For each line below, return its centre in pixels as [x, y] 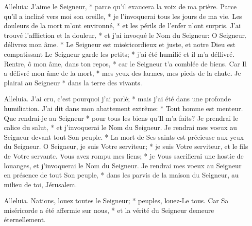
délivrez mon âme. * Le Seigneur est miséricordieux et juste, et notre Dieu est [120, 44]
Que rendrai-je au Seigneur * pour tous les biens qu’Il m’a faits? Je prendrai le [121, 118]
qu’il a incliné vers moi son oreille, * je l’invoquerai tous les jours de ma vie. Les [123, 16]
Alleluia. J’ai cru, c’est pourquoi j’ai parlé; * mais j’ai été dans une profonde [118, 99]
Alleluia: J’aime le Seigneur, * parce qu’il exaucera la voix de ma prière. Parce [120, 6]
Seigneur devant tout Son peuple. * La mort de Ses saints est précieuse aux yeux [124, 137]
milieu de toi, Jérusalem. [41, 184]
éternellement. [25, 219]
